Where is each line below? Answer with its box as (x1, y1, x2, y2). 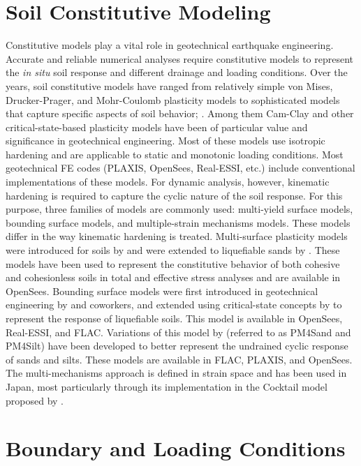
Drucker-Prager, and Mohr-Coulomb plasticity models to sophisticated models (6, 92, 340, 107)
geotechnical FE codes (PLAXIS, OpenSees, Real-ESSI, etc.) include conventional (6, 160, 355, 175)
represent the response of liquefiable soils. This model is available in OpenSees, (6, 311, 343, 325)
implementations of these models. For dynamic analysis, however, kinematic (6, 174, 330, 189)
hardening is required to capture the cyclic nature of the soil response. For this (6, 188, 343, 202)
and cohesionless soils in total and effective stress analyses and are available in (6, 270, 341, 285)
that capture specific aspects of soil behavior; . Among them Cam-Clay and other (6, 106, 354, 121)
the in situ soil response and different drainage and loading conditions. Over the (6, 65, 348, 80)
